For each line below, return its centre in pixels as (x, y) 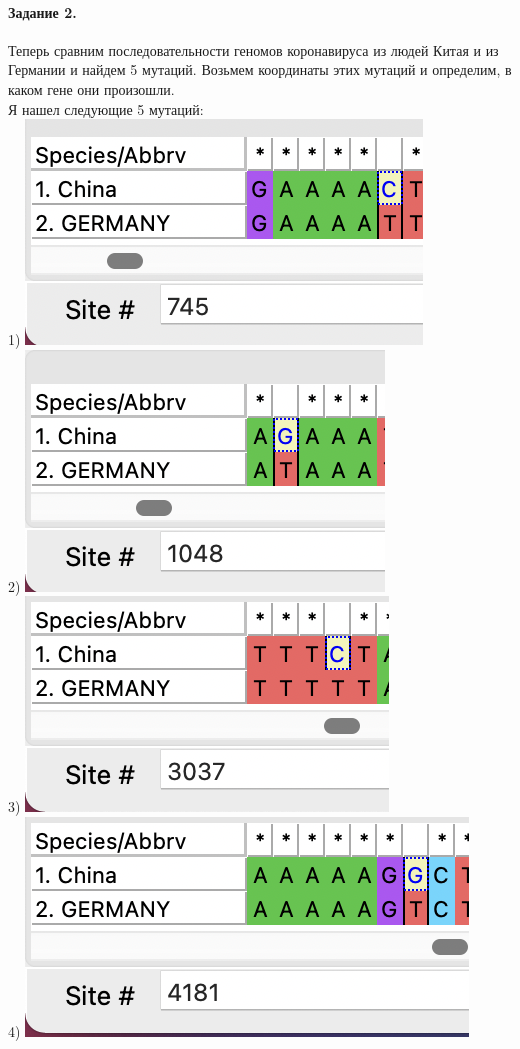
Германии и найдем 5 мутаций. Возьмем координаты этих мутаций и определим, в (260, 69)
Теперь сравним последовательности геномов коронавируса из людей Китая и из (253, 49)
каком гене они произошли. (91, 88)
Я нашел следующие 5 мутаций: (106, 108)
